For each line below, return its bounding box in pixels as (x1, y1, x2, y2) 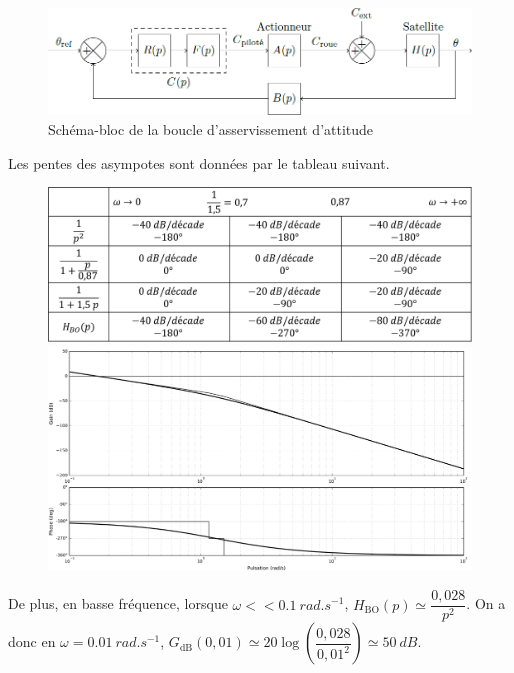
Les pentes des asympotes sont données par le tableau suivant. (8, 152, 390, 173)
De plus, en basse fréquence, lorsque (8, 593, 228, 614)
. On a (466, 593, 506, 614)
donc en (8, 631, 56, 652)
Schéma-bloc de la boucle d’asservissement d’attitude (48, 119, 374, 140)
